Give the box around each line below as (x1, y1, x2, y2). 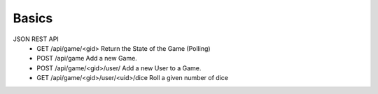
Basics (13, 10, 53, 26)
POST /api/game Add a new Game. (36, 54, 138, 63)
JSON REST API (13, 35, 59, 43)
